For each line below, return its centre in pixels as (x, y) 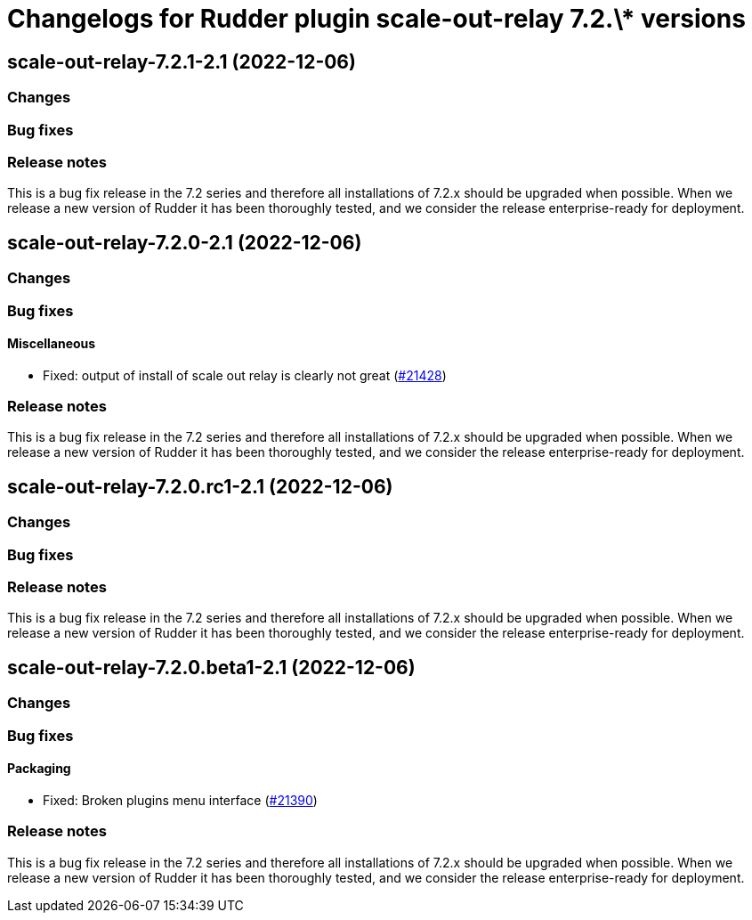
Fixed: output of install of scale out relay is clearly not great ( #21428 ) (245, 375)
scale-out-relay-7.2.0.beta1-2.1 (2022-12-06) (211, 667)
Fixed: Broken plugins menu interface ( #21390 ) (180, 800)
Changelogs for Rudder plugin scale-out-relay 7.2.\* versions (376, 19)
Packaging (39, 769)
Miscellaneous (52, 344)
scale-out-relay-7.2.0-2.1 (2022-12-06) (185, 242)
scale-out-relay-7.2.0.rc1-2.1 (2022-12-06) (200, 486)
